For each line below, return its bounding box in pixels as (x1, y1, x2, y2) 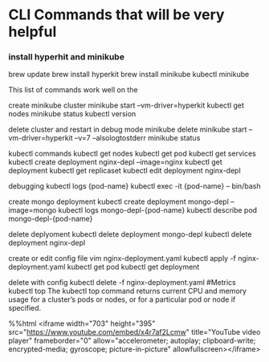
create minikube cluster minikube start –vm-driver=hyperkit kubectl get (8, 100, 245, 110)
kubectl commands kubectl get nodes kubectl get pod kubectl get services (8, 148, 257, 158)
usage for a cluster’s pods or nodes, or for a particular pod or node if (8, 295, 236, 304)
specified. (8, 303, 42, 313)
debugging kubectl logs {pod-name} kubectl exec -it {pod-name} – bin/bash (8, 181, 261, 191)
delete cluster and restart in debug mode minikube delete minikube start (8, 124, 247, 134)
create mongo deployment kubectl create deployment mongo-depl (8, 197, 229, 206)
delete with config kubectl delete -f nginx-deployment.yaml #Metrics (8, 278, 237, 287)
